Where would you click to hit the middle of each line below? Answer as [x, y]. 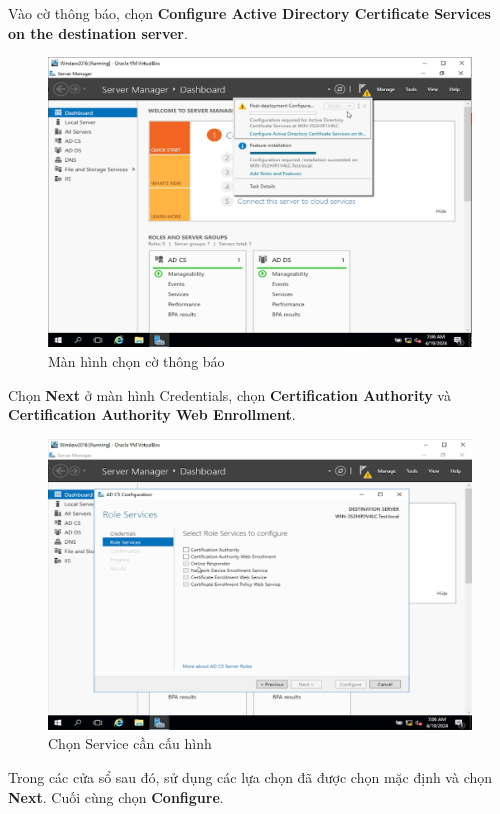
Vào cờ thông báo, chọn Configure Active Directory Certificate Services [249, 13]
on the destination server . [98, 32]
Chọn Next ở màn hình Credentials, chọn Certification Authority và [229, 394]
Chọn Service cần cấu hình [130, 743]
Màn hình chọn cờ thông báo [136, 361]
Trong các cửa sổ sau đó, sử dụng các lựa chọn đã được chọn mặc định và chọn [250, 777]
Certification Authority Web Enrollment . [152, 414]
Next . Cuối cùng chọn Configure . [116, 796]
